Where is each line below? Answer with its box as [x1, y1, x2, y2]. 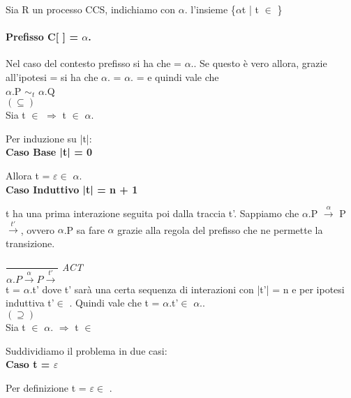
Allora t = [6, 168, 50, 182]
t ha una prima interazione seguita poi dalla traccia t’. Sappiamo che [6, 205, 299, 220]
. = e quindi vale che [130, 69, 219, 84]
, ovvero [20, 222, 54, 237]
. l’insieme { [184, 2, 236, 16]
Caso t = [6, 357, 50, 371]
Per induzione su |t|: [6, 131, 92, 145]
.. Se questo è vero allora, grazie [191, 56, 327, 71]
